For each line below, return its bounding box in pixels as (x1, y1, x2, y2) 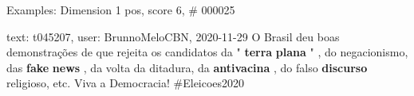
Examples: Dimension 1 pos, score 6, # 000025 (6, 2, 235, 17)
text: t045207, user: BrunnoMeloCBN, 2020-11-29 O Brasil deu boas (6, 28, 340, 44)
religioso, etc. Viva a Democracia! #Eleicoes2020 (6, 75, 245, 91)
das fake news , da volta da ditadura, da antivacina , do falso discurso (6, 59, 368, 75)
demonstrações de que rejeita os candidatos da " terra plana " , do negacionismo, (6, 44, 408, 60)
